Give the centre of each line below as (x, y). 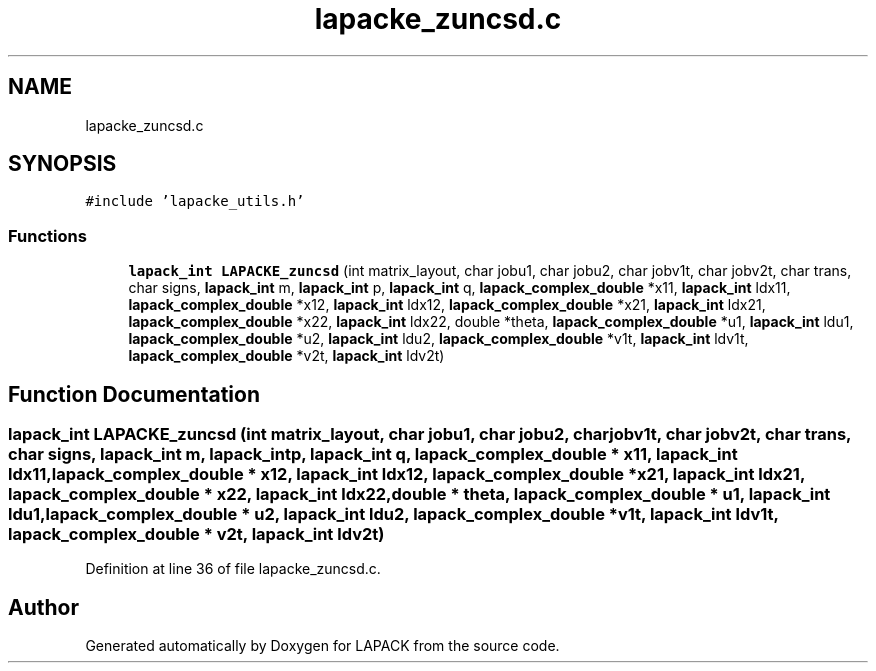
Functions (47, 235)
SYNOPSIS (62, 164)
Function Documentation (134, 394)
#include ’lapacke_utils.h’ (195, 201)
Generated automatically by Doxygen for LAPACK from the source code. (322, 646)
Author (43, 607)
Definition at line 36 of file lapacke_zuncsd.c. (233, 569)
